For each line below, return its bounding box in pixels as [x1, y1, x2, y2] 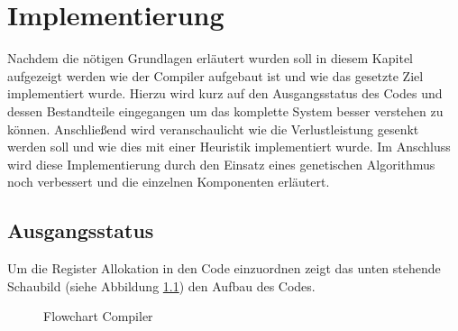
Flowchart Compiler [43, 307, 153, 326]
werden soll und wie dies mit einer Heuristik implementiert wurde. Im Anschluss [7, 137, 451, 156]
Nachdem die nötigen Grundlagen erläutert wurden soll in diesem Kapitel [7, 49, 413, 68]
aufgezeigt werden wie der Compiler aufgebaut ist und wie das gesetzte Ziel [7, 66, 424, 85]
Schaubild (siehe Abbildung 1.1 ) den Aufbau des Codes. [7, 276, 316, 295]
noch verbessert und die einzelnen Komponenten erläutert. [7, 172, 330, 191]
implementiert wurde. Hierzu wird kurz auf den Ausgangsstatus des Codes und [7, 84, 443, 103]
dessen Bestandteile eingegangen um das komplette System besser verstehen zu [7, 101, 444, 120]
